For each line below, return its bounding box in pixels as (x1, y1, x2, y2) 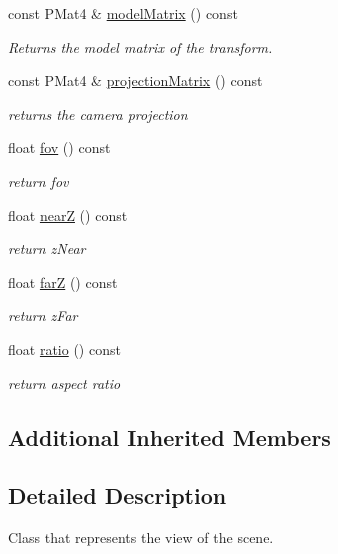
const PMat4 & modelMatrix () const (8, 3, 238, 23)
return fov (8, 170, 69, 191)
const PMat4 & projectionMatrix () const (8, 70, 263, 91)
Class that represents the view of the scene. (8, 527, 274, 548)
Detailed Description (8, 480, 227, 511)
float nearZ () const (8, 204, 128, 225)
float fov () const (8, 137, 111, 158)
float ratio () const (8, 338, 121, 359)
